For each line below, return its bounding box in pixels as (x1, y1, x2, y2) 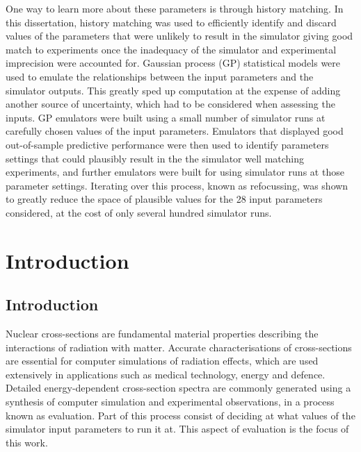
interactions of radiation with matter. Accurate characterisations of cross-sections (6, 340, 352, 354)
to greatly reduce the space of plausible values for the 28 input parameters (6, 192, 323, 206)
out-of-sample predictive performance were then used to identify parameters (6, 137, 329, 151)
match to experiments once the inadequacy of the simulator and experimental (6, 42, 337, 56)
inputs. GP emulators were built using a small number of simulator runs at (6, 110, 326, 124)
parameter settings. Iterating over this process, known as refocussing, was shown (6, 178, 348, 192)
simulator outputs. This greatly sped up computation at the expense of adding (6, 83, 341, 97)
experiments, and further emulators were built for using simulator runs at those (6, 165, 344, 179)
